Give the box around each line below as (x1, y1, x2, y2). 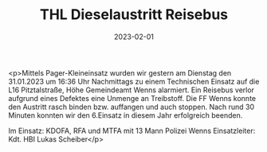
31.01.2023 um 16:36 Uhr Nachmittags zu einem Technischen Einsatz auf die (8, 76, 260, 86)
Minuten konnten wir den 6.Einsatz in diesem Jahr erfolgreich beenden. (8, 110, 243, 120)
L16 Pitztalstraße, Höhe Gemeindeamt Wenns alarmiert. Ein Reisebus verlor (8, 85, 255, 95)
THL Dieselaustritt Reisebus (39, 6, 229, 24)
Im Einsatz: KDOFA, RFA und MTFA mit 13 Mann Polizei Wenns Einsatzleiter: (8, 126, 256, 135)
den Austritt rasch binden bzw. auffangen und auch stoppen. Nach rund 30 (8, 102, 255, 111)
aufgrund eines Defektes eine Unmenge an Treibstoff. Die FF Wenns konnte (8, 93, 257, 103)
